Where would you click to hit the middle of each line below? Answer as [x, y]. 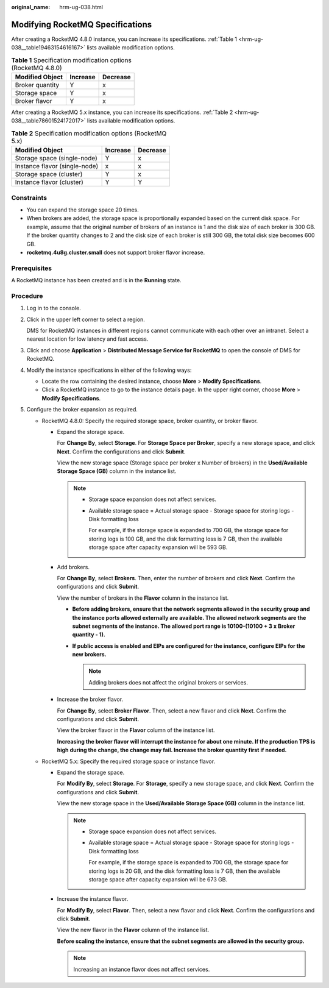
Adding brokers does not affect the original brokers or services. [168, 682]
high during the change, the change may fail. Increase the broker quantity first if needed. [172, 750]
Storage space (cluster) [49, 174]
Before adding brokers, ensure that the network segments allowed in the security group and [191, 609]
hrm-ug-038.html [81, 7]
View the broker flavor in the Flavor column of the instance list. [136, 730]
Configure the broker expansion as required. [82, 410]
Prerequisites [31, 268]
